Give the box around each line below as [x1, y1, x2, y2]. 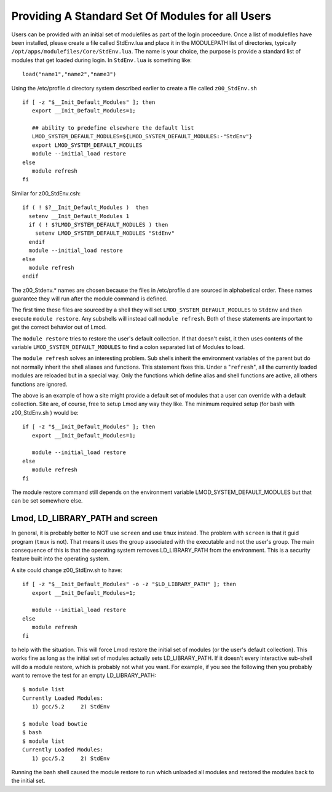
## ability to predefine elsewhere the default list [31, 125, 194, 131]
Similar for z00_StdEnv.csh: [11, 189, 81, 197]
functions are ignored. [11, 380, 68, 388]
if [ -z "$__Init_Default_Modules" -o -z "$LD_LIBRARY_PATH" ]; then [22, 581, 237, 588]
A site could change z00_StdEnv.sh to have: [11, 566, 122, 574]
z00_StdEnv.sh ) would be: [11, 409, 79, 416]
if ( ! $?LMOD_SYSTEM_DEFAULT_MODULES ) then [28, 221, 168, 228]
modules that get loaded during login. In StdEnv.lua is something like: [11, 56, 192, 64]
